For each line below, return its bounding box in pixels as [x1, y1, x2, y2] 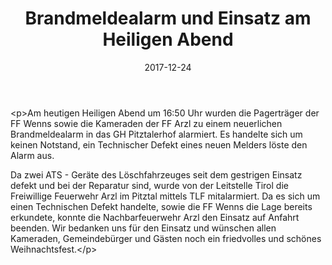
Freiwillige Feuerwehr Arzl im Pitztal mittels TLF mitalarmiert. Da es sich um [10, 190, 321, 202]
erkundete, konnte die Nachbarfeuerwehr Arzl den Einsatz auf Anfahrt [10, 211, 300, 223]
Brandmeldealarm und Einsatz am [24, 7, 312, 30]
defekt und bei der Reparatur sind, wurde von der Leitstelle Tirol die [10, 179, 289, 191]
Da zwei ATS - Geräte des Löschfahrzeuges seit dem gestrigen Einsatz [10, 168, 303, 181]
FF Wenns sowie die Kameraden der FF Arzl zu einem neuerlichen [10, 117, 283, 129]
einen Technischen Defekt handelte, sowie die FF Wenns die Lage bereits [10, 200, 313, 212]
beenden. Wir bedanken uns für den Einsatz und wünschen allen [10, 222, 277, 234]
